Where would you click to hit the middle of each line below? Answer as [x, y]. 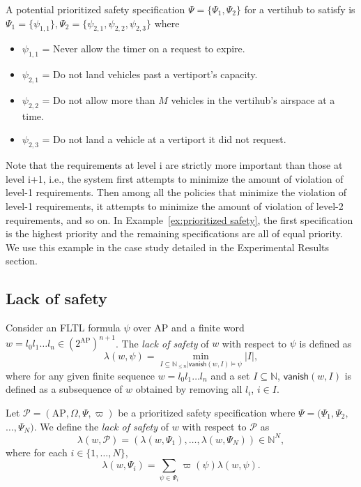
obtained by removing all [189, 389]
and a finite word [208, 328]
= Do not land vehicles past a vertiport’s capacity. [150, 74]
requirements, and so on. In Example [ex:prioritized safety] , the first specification [179, 219]
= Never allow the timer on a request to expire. [144, 48]
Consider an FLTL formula [63, 328]
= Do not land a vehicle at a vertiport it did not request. [164, 139]
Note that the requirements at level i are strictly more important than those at [174, 165]
